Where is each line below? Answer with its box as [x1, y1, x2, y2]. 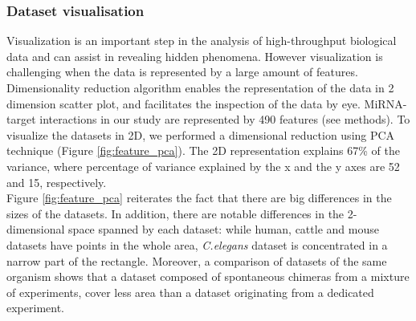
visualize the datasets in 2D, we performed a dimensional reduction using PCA [6, 126, 395, 143]
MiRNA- [364, 95, 407, 112]
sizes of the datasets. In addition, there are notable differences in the [6, 205, 345, 221]
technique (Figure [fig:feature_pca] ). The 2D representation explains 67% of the [6, 142, 400, 159]
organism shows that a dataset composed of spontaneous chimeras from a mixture [6, 268, 410, 285]
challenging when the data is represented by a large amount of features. [6, 63, 358, 80]
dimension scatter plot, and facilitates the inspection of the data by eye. [6, 95, 361, 112]
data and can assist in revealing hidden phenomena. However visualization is [6, 47, 383, 64]
